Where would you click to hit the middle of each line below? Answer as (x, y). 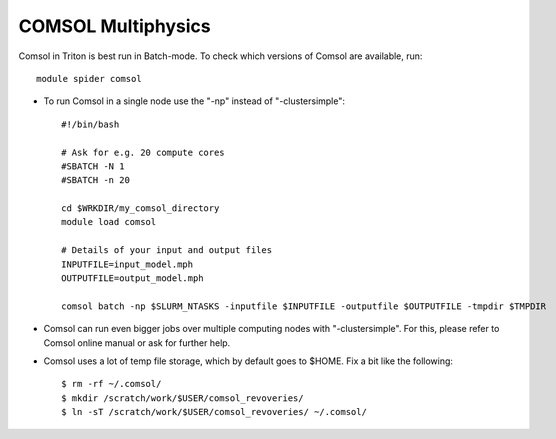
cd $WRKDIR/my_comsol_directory (140, 208)
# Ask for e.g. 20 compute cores (143, 152)
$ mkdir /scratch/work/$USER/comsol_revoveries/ (182, 398)
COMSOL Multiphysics (114, 26)
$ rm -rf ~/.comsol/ (111, 384)
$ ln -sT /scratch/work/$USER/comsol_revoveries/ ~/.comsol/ (214, 412)
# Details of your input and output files (167, 250)
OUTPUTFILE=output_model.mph (132, 278)
